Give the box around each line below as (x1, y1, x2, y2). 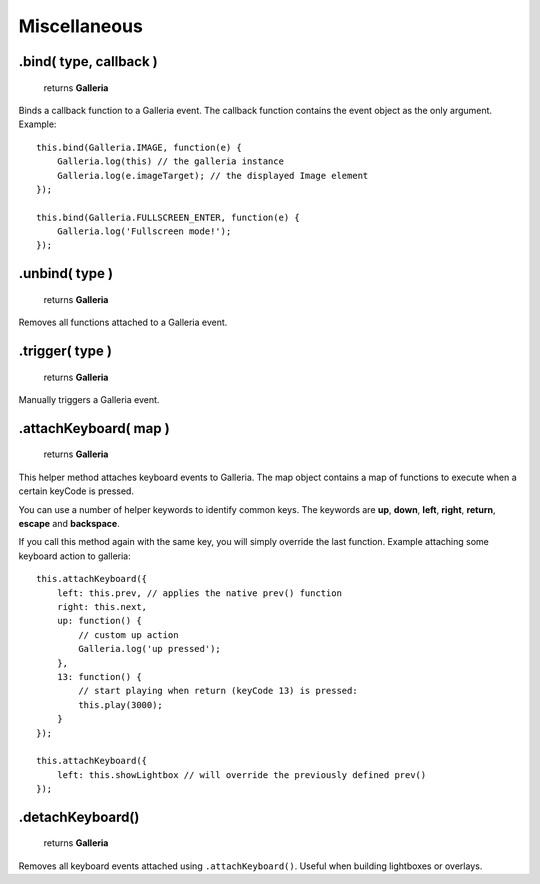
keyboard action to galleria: (18, 550, 131, 562)
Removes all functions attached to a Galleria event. (18, 316, 228, 329)
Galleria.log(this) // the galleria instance (56, 156, 285, 167)
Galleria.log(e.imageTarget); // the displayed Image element (56, 170, 369, 181)
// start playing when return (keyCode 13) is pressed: (78, 685, 359, 697)
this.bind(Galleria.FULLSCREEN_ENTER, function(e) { (36, 211, 300, 223)
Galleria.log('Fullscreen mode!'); (56, 226, 232, 237)
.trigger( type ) (18, 343, 112, 360)
